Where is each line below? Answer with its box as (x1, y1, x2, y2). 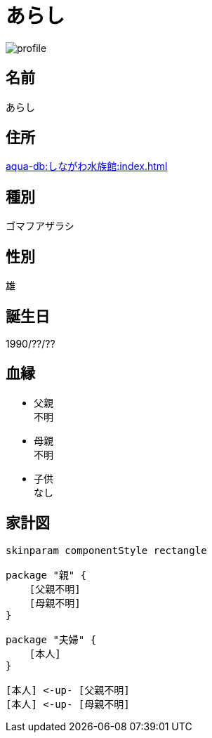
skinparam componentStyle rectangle (6, 544, 207, 556)
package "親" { (6, 569, 87, 581)
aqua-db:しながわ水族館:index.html (6, 160, 168, 173)
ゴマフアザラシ (6, 220, 74, 232)
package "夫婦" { (6, 633, 97, 645)
